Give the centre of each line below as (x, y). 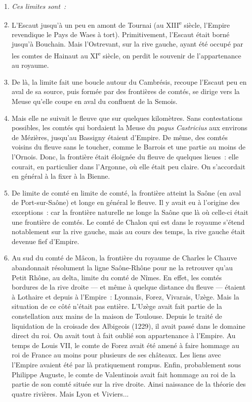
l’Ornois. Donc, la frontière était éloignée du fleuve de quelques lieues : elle (125, 157)
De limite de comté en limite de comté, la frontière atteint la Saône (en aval (126, 192)
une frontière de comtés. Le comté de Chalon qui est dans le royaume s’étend (128, 222)
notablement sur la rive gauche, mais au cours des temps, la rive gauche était (128, 231)
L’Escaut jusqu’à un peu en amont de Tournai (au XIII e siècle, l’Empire (121, 24)
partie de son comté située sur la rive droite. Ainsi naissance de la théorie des (129, 384)
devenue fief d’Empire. (45, 241)
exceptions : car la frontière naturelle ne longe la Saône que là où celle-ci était (130, 212)
